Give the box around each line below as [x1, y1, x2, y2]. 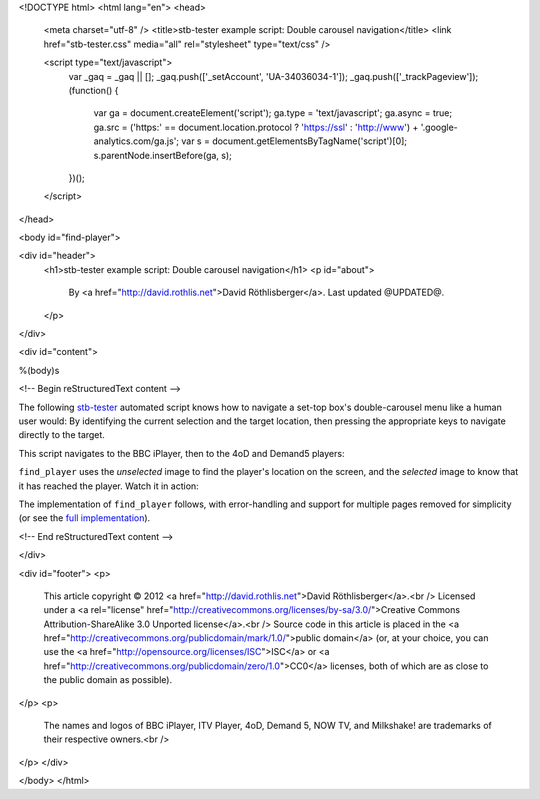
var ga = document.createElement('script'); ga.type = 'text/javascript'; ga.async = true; [93, 107, 453, 119]
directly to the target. [18, 429, 105, 441]
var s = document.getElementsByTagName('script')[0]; [181, 135, 408, 147]
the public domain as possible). [43, 674, 173, 686]
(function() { [68, 84, 119, 96]
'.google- [420, 121, 459, 133]
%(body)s [18, 364, 60, 376]
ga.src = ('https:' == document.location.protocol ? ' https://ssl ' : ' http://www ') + [93, 121, 419, 133]
